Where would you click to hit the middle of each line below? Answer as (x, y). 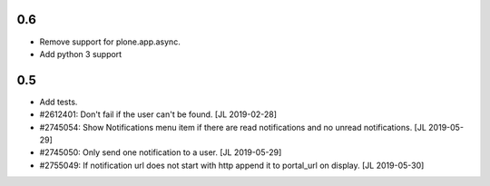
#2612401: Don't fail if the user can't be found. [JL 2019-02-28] (158, 114)
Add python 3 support (81, 54)
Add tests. (59, 102)
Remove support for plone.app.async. (110, 42)
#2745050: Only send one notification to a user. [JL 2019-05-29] (161, 152)
